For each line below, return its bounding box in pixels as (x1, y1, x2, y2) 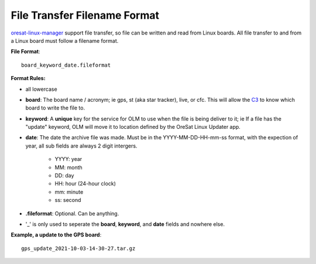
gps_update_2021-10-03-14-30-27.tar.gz (21, 245, 136, 252)
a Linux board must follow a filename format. (11, 37, 119, 44)
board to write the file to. (25, 104, 85, 111)
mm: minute (54, 188, 84, 196)
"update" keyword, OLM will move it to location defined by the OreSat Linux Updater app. (25, 124, 241, 131)
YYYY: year (54, 156, 83, 163)
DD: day (54, 172, 74, 179)
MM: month (54, 164, 83, 171)
